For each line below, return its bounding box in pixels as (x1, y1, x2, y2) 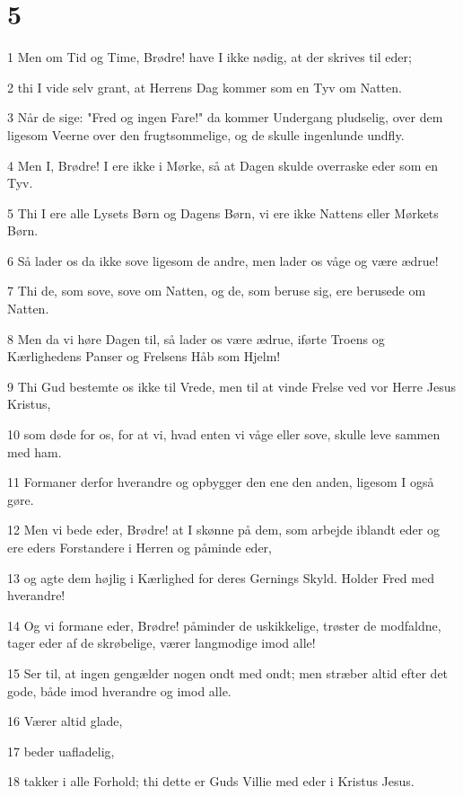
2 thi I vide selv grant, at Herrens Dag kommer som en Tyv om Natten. (7, 77, 402, 96)
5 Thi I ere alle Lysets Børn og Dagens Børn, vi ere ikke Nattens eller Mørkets (7, 203, 439, 222)
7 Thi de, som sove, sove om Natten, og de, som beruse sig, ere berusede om (7, 281, 426, 300)
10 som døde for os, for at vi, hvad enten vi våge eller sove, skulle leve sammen (7, 425, 441, 444)
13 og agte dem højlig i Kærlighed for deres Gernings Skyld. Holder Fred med (7, 568, 434, 587)
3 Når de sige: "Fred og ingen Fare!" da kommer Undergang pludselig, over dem (7, 108, 443, 127)
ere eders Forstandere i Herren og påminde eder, (7, 538, 272, 556)
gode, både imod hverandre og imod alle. (7, 681, 231, 700)
